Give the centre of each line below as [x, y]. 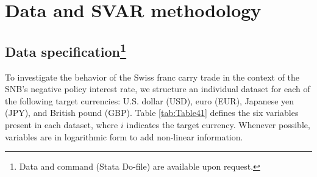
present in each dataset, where [62, 124]
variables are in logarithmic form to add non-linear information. [124, 136]
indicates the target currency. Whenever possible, [218, 124]
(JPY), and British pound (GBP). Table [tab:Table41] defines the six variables [152, 113]
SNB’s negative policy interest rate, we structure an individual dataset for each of [158, 89]
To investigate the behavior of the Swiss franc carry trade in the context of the [152, 77]
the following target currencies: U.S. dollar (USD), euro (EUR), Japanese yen [150, 100]
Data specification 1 [66, 50]
